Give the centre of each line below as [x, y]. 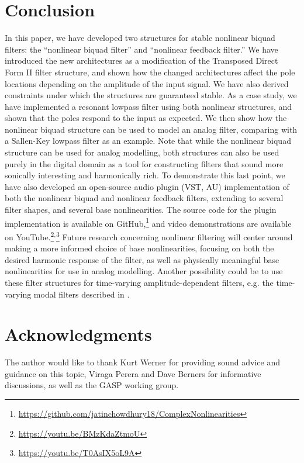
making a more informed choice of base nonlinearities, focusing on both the [139, 248]
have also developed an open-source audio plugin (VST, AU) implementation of [147, 186]
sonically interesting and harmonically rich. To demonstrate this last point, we [145, 175]
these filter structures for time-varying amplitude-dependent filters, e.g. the [139, 282]
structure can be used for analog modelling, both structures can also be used [142, 152]
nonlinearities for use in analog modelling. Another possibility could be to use [144, 271]
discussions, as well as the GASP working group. [92, 385]
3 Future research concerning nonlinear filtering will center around [174, 236]
